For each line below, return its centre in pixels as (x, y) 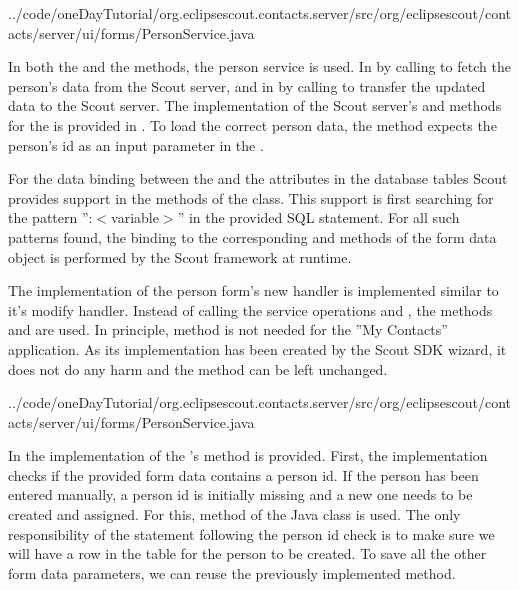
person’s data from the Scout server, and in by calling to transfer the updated (247, 85)
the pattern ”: (50, 217)
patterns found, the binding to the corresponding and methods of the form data (252, 236)
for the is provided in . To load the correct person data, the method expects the (252, 124)
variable (135, 217)
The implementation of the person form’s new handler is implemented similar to (253, 290)
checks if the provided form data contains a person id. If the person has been (243, 474)
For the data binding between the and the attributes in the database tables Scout (258, 178)
